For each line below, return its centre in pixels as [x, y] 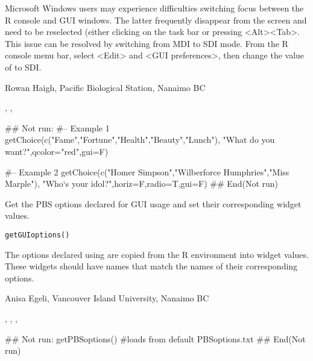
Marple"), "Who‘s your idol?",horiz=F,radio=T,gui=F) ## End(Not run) [141, 184]
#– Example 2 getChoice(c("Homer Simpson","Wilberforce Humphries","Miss [147, 171]
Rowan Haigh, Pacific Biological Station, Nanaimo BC [105, 87]
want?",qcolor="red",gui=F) [57, 151]
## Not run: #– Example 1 [57, 127]
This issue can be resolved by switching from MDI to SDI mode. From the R [147, 43]
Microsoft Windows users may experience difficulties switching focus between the [154, 8]
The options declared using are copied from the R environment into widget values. [157, 254]
